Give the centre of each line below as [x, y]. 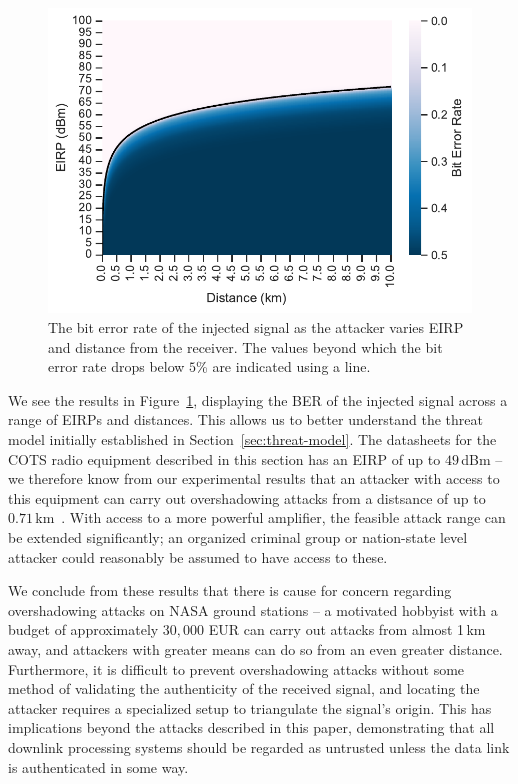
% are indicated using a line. [283, 366]
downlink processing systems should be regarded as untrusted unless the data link [259, 746]
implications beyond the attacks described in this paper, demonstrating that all [251, 727]
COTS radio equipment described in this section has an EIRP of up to [224, 458]
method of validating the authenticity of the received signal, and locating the [244, 688]
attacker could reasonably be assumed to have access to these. [198, 556]
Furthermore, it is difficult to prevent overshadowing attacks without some [236, 668]
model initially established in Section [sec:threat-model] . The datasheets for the [252, 439]
